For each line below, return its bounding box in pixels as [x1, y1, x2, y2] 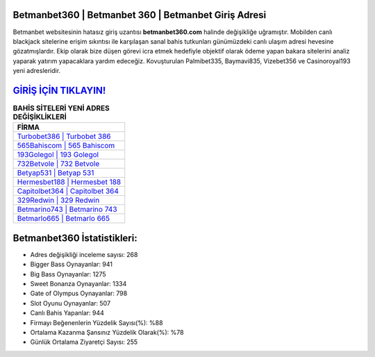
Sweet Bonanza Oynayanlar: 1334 [30, 280, 127, 288]
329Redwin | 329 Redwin [17, 195, 100, 205]
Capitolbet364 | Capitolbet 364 [17, 186, 119, 196]
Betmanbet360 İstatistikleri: [12, 232, 138, 244]
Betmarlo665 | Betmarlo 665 [17, 214, 110, 224]
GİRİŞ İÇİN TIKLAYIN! [12, 84, 106, 97]
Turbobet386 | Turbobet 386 [17, 132, 111, 142]
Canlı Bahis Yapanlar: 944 [30, 309, 104, 317]
